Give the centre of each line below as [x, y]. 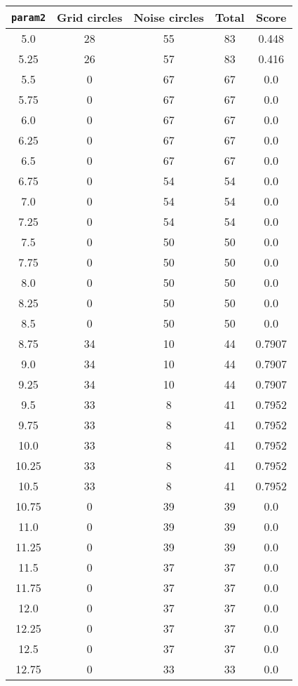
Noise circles [169, 17]
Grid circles [90, 17]
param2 [29, 17]
